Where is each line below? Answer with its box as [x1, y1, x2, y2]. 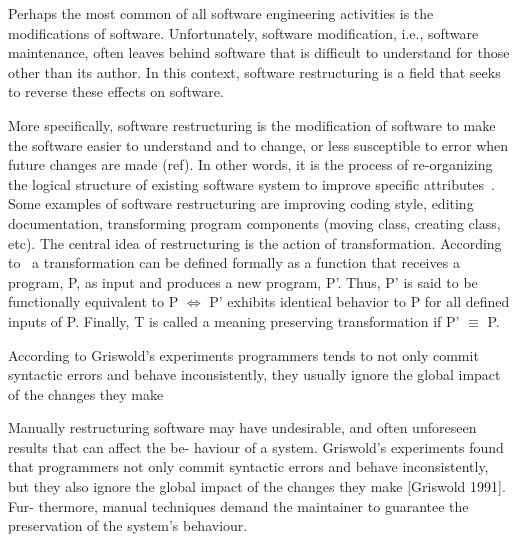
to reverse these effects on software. [8, 81, 224, 102]
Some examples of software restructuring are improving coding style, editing [8, 193, 474, 214]
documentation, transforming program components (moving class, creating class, [8, 212, 501, 233]
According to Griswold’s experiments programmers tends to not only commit [8, 344, 479, 365]
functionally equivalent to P [8, 291, 179, 312]
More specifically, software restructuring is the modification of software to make [8, 114, 496, 135]
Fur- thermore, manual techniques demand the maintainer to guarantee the [8, 495, 469, 516]
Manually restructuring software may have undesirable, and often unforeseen [8, 417, 477, 438]
